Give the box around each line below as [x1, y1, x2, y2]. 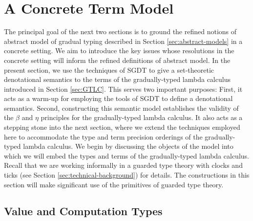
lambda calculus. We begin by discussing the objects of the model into [23, 141, 233, 151]
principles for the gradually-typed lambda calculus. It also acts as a [41, 112, 243, 122]
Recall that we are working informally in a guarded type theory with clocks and [4, 160, 243, 170]
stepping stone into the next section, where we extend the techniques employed [4, 122, 240, 132]
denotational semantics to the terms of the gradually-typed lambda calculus [4, 74, 231, 84]
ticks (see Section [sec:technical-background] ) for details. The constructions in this [4, 170, 250, 180]
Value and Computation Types [4, 203, 163, 218]
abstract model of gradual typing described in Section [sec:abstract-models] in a [4, 36, 243, 46]
